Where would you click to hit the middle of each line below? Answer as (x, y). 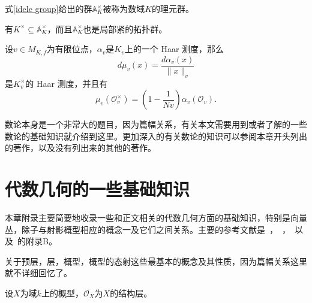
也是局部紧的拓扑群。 (125, 28)
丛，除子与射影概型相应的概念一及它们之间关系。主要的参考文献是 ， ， (148, 229)
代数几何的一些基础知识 (97, 189)
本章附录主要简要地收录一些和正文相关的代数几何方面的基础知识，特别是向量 (156, 217)
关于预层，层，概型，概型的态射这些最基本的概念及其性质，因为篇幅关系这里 (156, 261)
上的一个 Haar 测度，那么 (174, 49)
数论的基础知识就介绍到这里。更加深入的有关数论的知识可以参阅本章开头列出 (156, 136)
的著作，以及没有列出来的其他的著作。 (80, 148)
